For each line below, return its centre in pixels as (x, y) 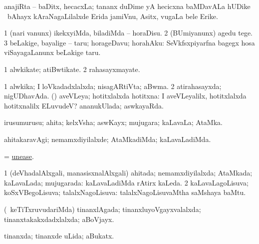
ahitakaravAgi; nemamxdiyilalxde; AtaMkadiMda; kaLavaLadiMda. (108, 139)
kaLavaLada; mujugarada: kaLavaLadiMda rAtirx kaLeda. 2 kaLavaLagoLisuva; (126, 182)
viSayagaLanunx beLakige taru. (52, 52)
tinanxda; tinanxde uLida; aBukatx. (59, 236)
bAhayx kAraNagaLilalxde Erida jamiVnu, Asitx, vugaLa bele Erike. (113, 16)
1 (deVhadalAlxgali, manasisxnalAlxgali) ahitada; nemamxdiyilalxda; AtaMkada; (128, 173)
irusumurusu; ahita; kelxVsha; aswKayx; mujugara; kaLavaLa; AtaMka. (113, 122)
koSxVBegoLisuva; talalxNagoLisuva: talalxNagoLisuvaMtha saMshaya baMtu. (125, 192)
